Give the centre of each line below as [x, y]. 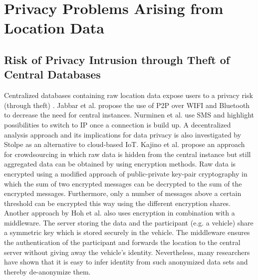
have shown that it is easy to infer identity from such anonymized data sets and [126, 262]
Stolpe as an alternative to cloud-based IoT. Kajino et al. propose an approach [125, 144]
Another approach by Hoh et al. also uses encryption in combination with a [120, 213]
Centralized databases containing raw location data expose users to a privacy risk [129, 95]
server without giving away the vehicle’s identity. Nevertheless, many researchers [127, 252]
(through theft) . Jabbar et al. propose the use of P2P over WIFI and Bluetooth [127, 105]
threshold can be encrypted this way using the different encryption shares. [118, 203]
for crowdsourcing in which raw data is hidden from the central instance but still [128, 154]
